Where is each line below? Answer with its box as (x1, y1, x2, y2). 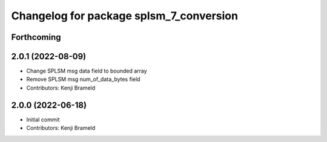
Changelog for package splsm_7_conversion (11, 9, 239, 22)
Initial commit (26, 115, 60, 123)
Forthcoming (11, 32, 61, 42)
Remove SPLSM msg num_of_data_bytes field (26, 76, 140, 83)
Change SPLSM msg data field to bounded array (26, 67, 148, 75)
